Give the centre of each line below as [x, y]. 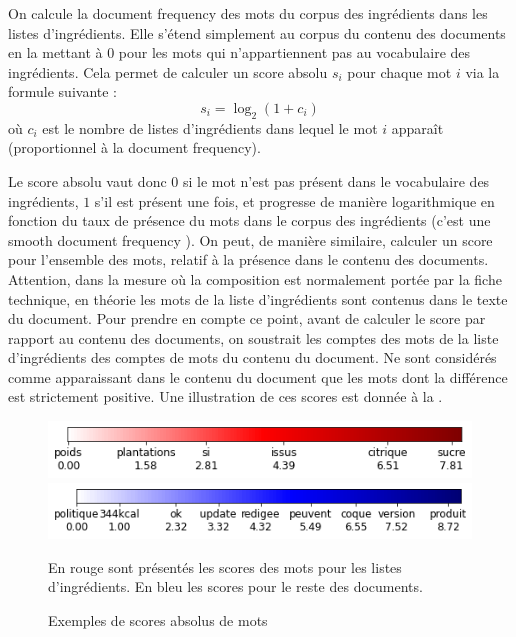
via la [482, 71]
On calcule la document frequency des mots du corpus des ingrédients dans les [248, 13]
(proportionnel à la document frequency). [134, 147]
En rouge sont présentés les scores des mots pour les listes [225, 566]
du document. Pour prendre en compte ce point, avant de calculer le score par [247, 318]
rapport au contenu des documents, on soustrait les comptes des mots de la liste [253, 337]
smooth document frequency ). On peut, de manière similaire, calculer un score [250, 239]
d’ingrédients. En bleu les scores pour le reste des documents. [235, 586]
